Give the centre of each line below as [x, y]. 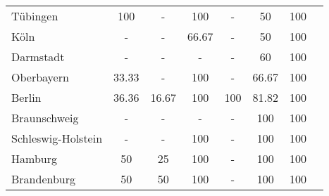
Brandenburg [44, 179]
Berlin [26, 97]
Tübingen [35, 16]
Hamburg [34, 158]
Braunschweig [45, 118]
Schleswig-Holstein [57, 138]
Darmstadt [38, 57]
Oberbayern [40, 77]
